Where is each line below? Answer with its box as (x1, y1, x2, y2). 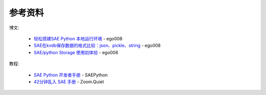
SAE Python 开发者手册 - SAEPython (33, 72, 108, 78)
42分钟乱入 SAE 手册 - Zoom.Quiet (33, 79, 104, 85)
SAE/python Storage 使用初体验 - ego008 (33, 49, 118, 55)
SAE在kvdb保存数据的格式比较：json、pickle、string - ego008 (33, 42, 161, 49)
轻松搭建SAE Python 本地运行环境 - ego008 (33, 35, 123, 41)
